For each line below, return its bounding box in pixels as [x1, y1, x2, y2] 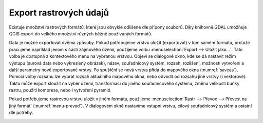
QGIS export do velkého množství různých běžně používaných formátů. [9, 31, 152, 36]
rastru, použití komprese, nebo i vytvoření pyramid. [9, 87, 112, 93]
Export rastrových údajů [9, 7, 109, 18]
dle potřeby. [9, 109, 34, 116]
